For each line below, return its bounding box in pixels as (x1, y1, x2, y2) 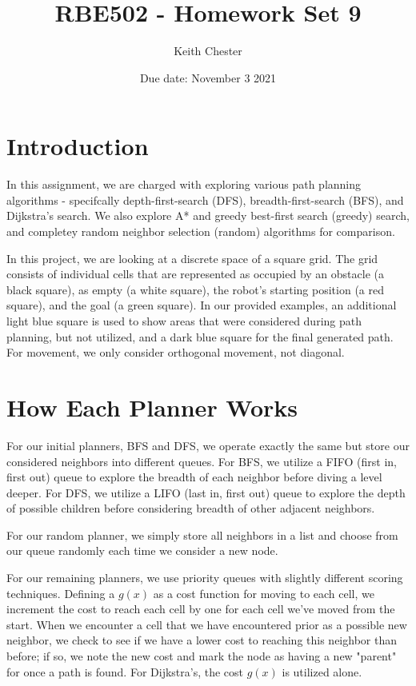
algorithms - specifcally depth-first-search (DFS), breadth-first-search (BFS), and (6, 191, 404, 208)
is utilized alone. (282, 663, 362, 680)
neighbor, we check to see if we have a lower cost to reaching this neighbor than (6, 632, 397, 648)
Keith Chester (174, 42, 242, 59)
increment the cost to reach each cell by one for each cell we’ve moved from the (6, 600, 395, 617)
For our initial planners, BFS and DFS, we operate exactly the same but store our (6, 437, 410, 453)
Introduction (6, 130, 149, 162)
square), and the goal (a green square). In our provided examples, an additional (6, 297, 397, 313)
